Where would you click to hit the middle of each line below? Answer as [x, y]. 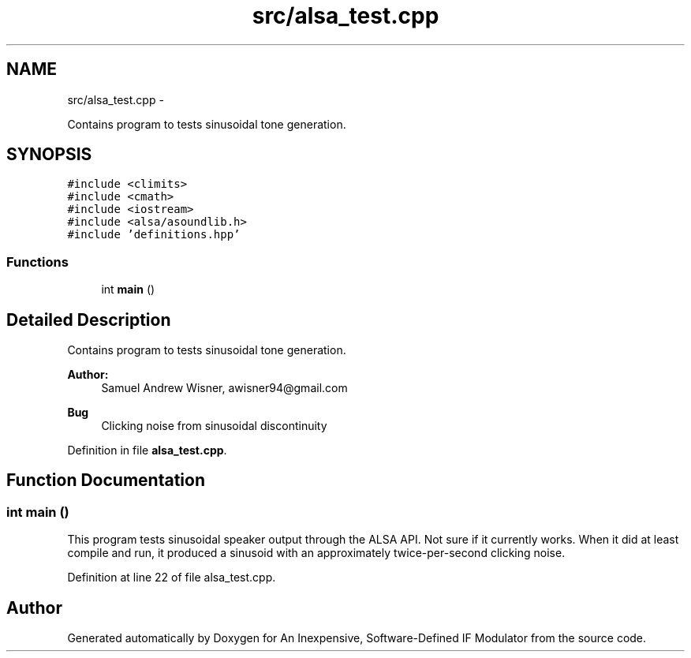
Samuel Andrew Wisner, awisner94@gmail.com [224, 388]
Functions [37, 262]
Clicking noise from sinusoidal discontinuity [214, 426]
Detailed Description [89, 320]
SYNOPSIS [49, 155]
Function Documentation [106, 480]
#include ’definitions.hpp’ [154, 235]
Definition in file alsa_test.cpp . [147, 451]
